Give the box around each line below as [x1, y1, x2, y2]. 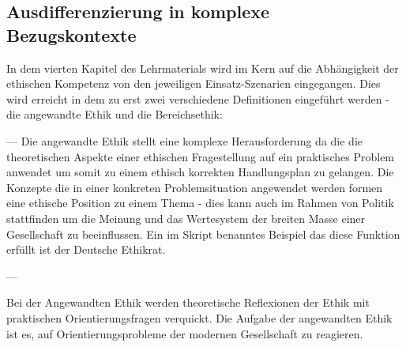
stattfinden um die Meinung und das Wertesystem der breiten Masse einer [6, 209, 366, 226]
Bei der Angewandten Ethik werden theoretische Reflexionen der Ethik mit [6, 294, 370, 311]
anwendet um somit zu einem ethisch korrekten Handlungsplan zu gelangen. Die [6, 164, 394, 180]
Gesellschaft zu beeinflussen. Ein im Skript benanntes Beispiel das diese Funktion [6, 225, 400, 242]
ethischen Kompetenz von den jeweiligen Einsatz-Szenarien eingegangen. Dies [6, 75, 381, 92]
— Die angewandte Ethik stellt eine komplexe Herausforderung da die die [6, 132, 363, 149]
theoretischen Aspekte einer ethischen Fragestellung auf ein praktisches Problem [6, 148, 395, 164]
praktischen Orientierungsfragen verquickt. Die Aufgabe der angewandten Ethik [6, 309, 393, 326]
